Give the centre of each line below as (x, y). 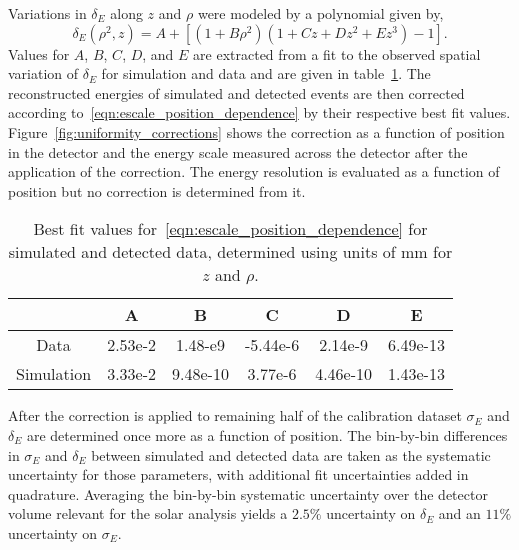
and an (459, 513)
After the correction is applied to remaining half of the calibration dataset (235, 415)
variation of (43, 73)
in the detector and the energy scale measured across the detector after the (238, 151)
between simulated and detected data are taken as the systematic (291, 454)
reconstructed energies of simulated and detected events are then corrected (236, 92)
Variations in (47, 13)
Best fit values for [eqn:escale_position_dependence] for (230, 229)
